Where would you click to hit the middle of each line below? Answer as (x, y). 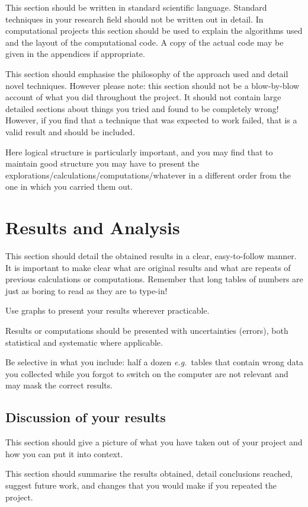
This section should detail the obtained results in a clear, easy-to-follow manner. (151, 256)
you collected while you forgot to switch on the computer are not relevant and (147, 373)
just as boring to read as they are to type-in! (86, 290)
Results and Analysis (93, 227)
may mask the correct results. (59, 385)
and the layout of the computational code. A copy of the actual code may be (145, 42)
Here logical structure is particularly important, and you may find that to (139, 152)
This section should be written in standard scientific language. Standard (136, 7)
